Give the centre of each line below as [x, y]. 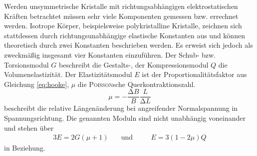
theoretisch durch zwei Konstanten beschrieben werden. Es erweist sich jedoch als [128, 45]
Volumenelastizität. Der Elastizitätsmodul [68, 74]
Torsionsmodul [26, 64]
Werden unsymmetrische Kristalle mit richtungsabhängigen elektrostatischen [121, 6]
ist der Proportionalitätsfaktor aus [194, 74]
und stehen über [29, 127]
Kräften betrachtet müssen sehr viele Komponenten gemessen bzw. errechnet [121, 16]
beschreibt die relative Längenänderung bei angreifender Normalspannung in [121, 108]
